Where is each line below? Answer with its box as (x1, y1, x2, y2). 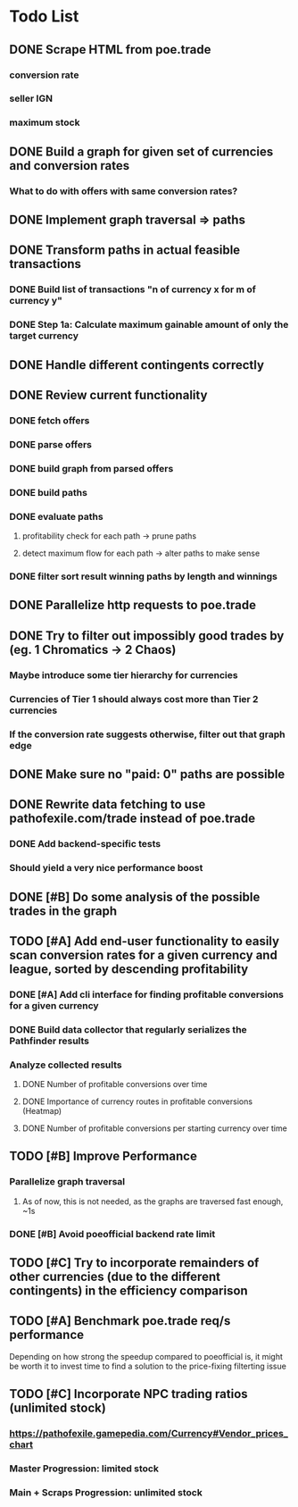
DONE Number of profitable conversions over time (21, 1079, 208, 1090)
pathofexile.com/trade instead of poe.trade (9, 811, 256, 826)
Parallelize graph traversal (9, 1176, 126, 1188)
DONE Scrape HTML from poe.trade (9, 42, 211, 57)
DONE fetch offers (9, 414, 90, 426)
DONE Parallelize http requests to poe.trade (9, 598, 257, 613)
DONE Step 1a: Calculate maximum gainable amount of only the (9, 319, 289, 331)
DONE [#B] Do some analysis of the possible (9, 889, 261, 904)
